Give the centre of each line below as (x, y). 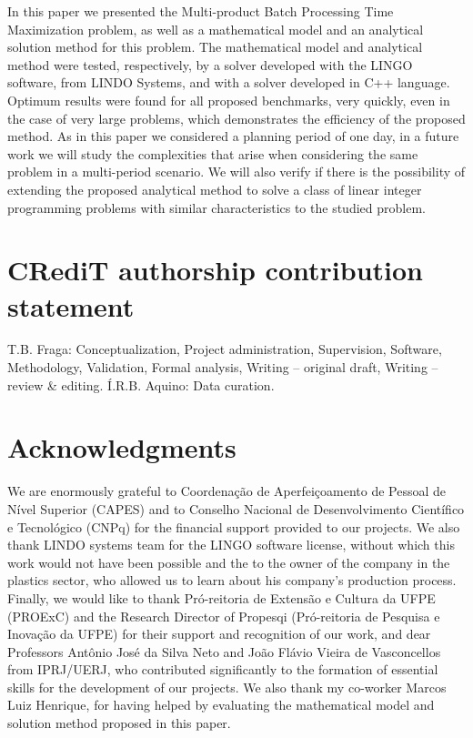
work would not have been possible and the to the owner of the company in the (229, 562)
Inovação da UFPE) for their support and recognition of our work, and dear (219, 634)
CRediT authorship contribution (215, 270)
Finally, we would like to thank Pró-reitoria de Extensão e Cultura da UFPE (221, 597)
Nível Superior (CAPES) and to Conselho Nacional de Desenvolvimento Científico (236, 508)
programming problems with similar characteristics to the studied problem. (216, 207)
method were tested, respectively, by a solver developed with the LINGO (210, 64)
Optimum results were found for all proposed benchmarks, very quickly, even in (229, 100)
